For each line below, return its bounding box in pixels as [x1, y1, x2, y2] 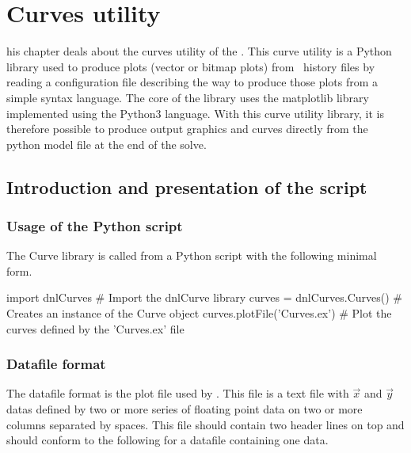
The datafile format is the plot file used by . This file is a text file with [6, 385, 349, 402]
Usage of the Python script [6, 215, 183, 235]
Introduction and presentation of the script [6, 174, 367, 199]
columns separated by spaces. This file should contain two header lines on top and [6, 416, 405, 432]
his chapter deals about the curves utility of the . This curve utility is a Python [6, 43, 392, 59]
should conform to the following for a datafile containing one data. [6, 432, 329, 448]
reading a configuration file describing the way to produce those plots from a [6, 74, 379, 90]
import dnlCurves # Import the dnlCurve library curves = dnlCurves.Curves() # [6, 289, 403, 306]
